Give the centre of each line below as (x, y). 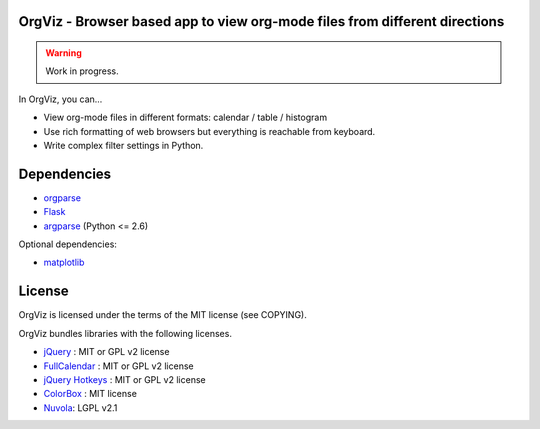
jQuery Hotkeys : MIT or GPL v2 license (124, 379)
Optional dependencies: (67, 244)
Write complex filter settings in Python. (123, 145)
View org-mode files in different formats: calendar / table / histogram (185, 117)
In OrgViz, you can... (60, 99)
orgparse (62, 197)
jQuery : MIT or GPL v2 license (106, 352)
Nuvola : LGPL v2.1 (80, 407)
